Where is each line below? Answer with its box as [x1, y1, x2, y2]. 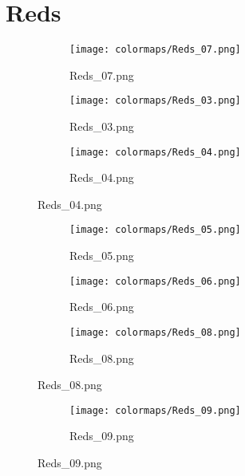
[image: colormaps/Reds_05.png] [69, 224, 241, 236]
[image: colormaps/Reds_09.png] [69, 404, 241, 416]
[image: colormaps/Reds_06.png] [69, 275, 241, 287]
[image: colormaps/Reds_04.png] [69, 146, 241, 158]
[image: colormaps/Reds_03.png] [69, 95, 241, 107]
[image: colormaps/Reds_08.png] [69, 326, 241, 338]
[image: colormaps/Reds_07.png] [69, 44, 241, 56]
